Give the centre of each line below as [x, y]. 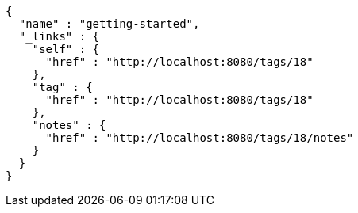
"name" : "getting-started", [109, 24]
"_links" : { [59, 36]
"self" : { [66, 49]
